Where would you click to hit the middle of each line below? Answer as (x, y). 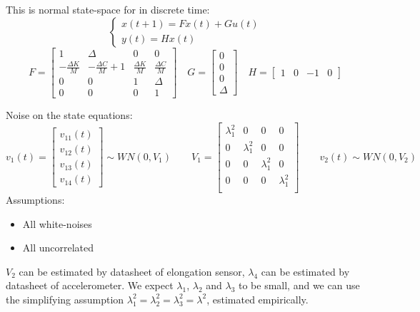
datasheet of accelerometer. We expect (90, 285)
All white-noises (57, 223)
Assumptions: (35, 199)
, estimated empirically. (257, 299)
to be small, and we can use (299, 285)
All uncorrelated (58, 248)
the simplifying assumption (65, 299)
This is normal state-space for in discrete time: (108, 9)
